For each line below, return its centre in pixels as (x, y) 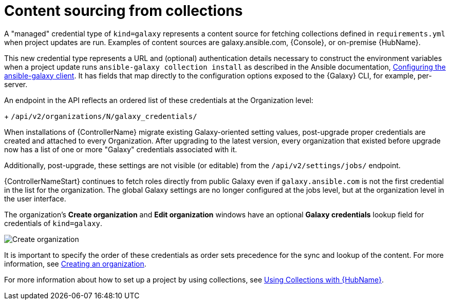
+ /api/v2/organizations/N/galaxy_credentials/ (101, 116)
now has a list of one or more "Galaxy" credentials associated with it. (121, 149)
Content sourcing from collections (124, 11)
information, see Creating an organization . (75, 264)
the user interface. (35, 198)
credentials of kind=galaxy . (53, 223)
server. (16, 84)
